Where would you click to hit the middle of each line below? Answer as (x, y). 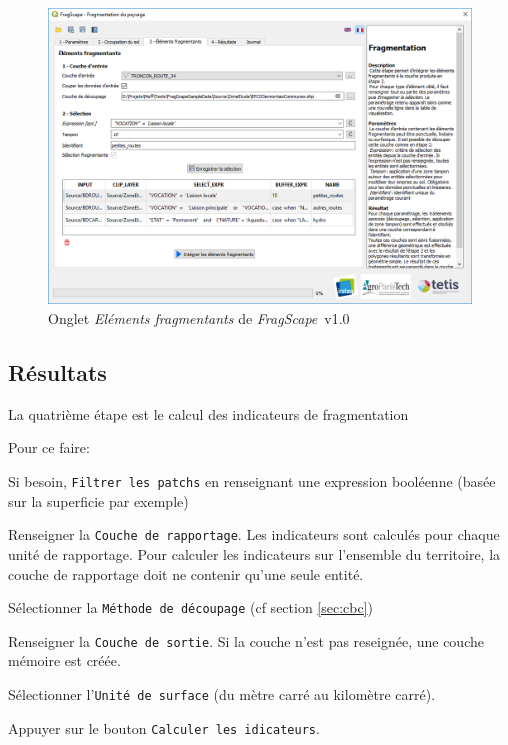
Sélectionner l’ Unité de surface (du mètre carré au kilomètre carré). (222, 694)
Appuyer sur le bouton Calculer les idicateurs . (164, 727)
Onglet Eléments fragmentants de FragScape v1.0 (199, 318)
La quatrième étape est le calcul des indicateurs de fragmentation (208, 413)
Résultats (57, 372)
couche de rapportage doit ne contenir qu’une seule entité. (186, 573)
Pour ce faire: (49, 447)
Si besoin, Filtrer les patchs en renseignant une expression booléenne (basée (252, 481)
